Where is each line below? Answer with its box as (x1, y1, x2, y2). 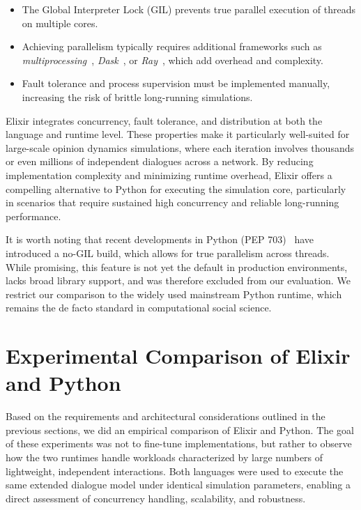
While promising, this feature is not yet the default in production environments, (6, 259, 348, 274)
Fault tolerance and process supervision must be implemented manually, (22, 76, 330, 91)
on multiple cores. (22, 15, 98, 30)
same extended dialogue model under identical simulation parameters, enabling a (6, 477, 351, 492)
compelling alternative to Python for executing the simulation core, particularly (6, 181, 346, 196)
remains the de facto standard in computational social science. (6, 300, 272, 315)
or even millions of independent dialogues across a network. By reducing (6, 154, 314, 169)
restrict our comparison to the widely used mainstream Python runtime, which (6, 286, 342, 301)
